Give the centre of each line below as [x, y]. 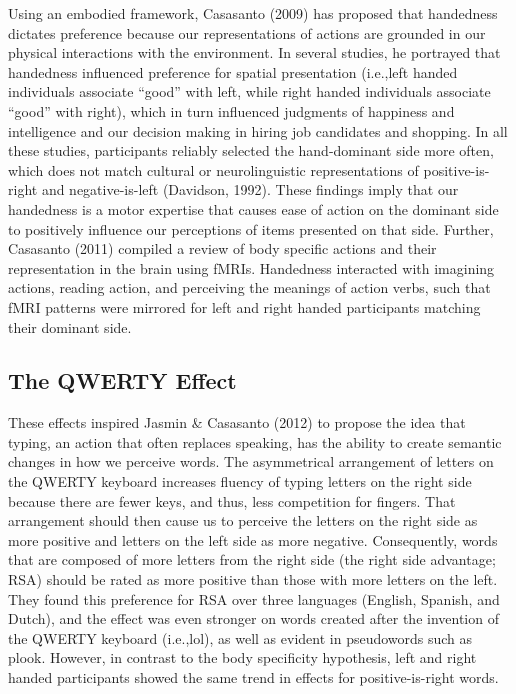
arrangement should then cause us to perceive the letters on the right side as [243, 520]
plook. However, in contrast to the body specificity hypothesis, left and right [242, 657]
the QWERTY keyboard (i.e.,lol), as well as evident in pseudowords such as [240, 637]
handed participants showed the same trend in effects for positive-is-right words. [253, 677]
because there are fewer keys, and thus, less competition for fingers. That [232, 500]
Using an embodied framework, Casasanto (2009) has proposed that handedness [253, 13]
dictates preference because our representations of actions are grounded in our [247, 32]
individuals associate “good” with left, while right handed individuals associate [249, 91]
